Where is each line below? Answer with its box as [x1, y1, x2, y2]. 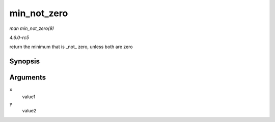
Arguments [9, 73, 46, 82]
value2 [22, 108, 37, 114]
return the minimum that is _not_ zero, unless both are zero [9, 44, 133, 50]
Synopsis [9, 57, 40, 66]
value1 [22, 94, 36, 100]
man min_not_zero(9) [9, 25, 54, 31]
